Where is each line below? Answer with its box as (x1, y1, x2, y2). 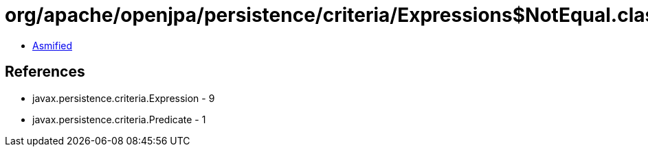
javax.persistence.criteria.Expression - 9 (32, 92, 215, 104)
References (5, 63, 85, 81)
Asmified (32, 39, 73, 51)
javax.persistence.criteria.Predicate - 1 (32, 113, 206, 125)
